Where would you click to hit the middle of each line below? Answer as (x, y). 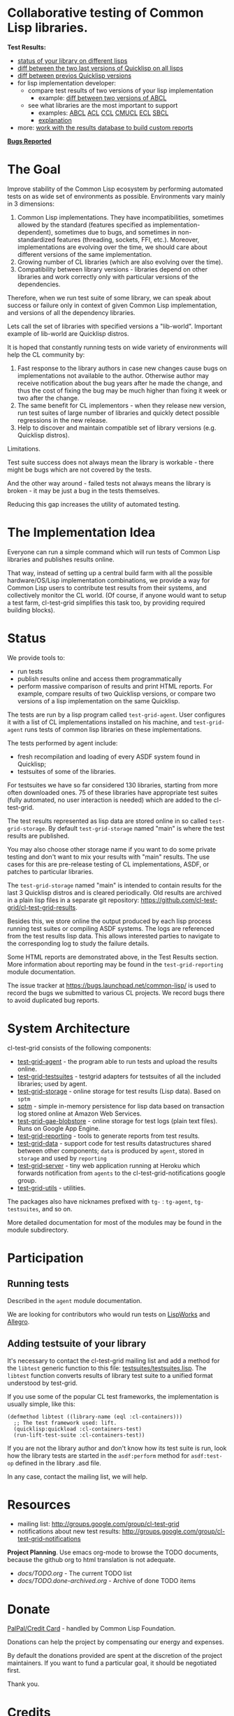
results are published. (38, 836)
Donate (29, 1609)
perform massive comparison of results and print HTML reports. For (115, 686)
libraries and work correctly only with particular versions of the (108, 276)
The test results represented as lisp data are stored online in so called (108, 821)
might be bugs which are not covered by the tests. (80, 470)
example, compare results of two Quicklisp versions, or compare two (116, 694)
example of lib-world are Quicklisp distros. (68, 333)
